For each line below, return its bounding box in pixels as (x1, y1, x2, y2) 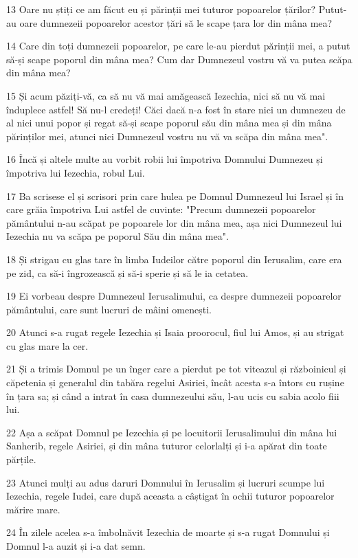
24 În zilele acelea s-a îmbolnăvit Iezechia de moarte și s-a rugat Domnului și (6, 525, 330, 539)
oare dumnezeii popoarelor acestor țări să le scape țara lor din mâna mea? (19, 15, 333, 30)
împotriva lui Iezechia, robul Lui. (6, 165, 145, 179)
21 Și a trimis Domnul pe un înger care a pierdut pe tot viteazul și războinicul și (6, 361, 346, 376)
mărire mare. (6, 502, 60, 516)
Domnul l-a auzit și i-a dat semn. (6, 539, 146, 553)
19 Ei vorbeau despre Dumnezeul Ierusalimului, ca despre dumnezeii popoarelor (6, 289, 342, 303)
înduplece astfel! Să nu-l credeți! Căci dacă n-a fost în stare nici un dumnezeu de (6, 102, 346, 116)
